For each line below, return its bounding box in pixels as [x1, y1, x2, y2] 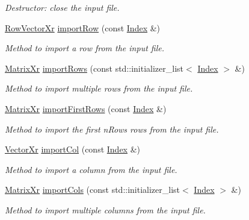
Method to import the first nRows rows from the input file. [5, 122, 219, 135]
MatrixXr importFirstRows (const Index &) [5, 102, 167, 115]
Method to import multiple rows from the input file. [5, 82, 193, 95]
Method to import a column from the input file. [5, 163, 177, 175]
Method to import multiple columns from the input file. [5, 203, 206, 216]
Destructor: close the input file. [5, 1, 120, 13]
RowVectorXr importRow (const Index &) [5, 21, 161, 34]
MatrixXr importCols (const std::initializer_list [5, 183, 180, 196]
